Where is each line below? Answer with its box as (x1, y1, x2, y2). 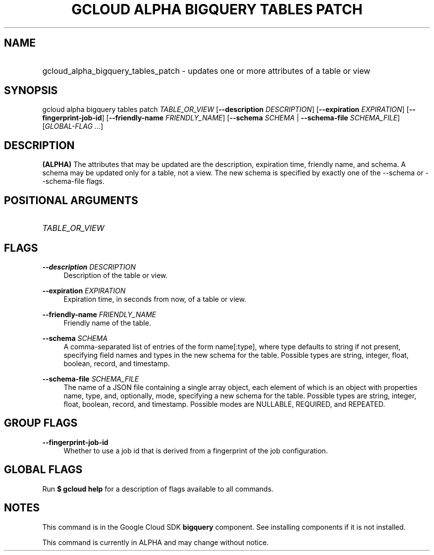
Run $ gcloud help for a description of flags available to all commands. (42, 484, 273, 493)
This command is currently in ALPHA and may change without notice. (42, 538, 269, 547)
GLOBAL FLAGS (4, 463, 83, 476)
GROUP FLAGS (4, 417, 78, 430)
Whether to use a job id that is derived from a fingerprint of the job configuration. (63, 446, 328, 455)
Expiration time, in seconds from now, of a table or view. (63, 294, 246, 303)
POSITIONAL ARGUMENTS (4, 194, 138, 207)
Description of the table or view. (63, 271, 168, 279)
